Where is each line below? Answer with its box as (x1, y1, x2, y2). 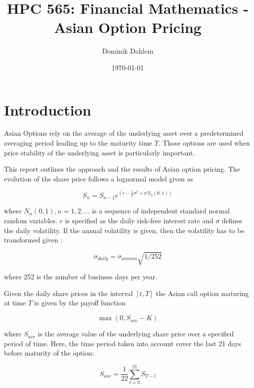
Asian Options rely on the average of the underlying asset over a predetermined (4, 128, 244, 138)
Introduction (4, 99, 91, 119)
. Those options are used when (158, 138, 250, 148)
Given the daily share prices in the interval (4, 288, 133, 298)
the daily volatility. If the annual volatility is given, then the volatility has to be (4, 225, 245, 235)
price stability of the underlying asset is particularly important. (4, 147, 195, 157)
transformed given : (4, 235, 62, 245)
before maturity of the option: (4, 348, 94, 358)
